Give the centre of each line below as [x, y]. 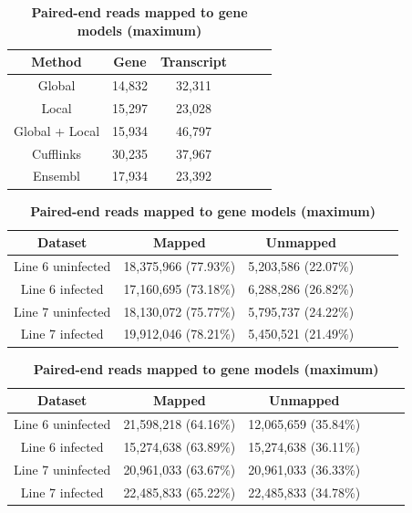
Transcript [194, 62]
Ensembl [57, 176]
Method [57, 62]
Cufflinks [57, 153]
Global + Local [57, 130]
